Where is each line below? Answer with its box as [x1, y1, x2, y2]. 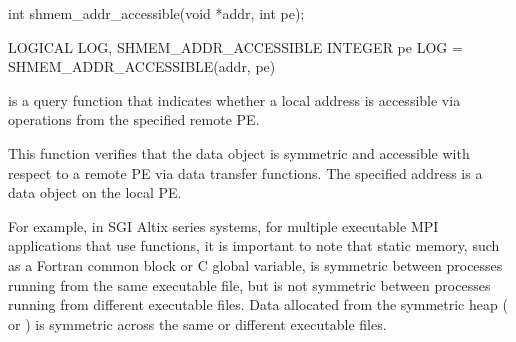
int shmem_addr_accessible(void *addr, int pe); [8, 3, 305, 23]
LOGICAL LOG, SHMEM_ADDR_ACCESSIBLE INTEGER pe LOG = [8, 36, 463, 57]
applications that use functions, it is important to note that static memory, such [8, 235, 500, 256]
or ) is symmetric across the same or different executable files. [8, 313, 387, 334]
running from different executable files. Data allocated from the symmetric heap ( [8, 294, 508, 315]
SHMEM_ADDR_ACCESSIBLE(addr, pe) [8, 56, 276, 77]
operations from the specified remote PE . [8, 109, 260, 130]
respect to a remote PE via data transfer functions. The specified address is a [8, 162, 483, 183]
